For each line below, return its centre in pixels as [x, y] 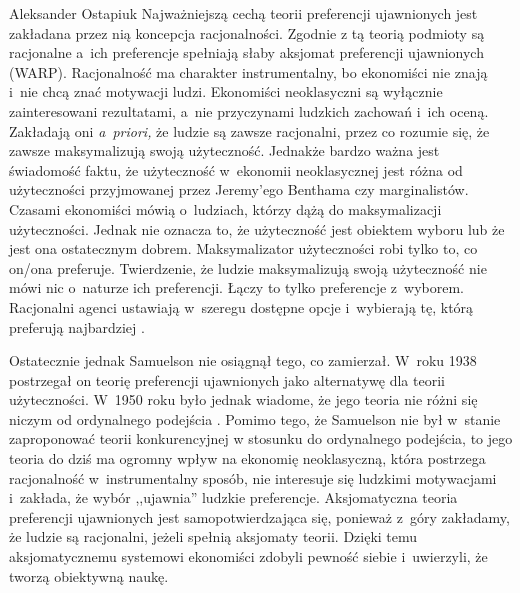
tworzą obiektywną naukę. [89, 575]
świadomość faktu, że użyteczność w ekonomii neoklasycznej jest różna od [236, 169]
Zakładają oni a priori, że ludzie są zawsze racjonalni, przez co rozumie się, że [249, 130]
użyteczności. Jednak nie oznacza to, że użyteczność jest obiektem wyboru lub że [257, 228]
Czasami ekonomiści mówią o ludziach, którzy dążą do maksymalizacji [225, 208]
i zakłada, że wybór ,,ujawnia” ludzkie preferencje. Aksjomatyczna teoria [233, 497]
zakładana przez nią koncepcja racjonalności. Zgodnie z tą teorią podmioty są [247, 32]
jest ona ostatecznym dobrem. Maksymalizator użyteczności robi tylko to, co [243, 248]
